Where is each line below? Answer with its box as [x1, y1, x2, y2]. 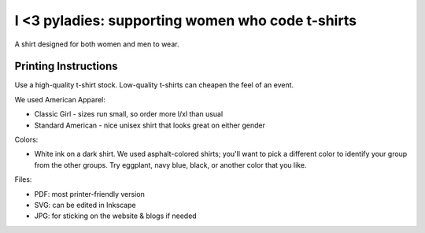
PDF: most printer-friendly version [34, 189, 145, 198]
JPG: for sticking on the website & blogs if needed [34, 211, 197, 220]
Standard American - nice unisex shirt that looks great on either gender [34, 120, 265, 130]
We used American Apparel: [14, 94, 106, 104]
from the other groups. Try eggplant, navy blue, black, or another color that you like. [34, 160, 307, 169]
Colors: [14, 135, 39, 145]
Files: [14, 175, 32, 184]
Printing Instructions [14, 60, 118, 73]
